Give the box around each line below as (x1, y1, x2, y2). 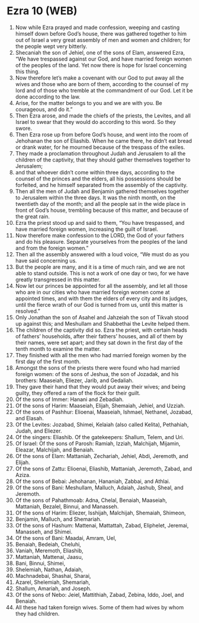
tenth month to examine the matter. (15, 345, 101, 352)
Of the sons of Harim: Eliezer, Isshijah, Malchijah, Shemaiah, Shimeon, (15, 509, 186, 516)
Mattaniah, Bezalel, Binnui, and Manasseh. (15, 503, 119, 510)
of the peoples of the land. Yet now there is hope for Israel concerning (15, 61, 187, 69)
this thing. (15, 68, 40, 75)
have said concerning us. (15, 257, 78, 264)
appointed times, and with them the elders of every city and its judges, (15, 295, 188, 302)
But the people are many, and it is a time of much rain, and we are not (15, 263, 185, 271)
